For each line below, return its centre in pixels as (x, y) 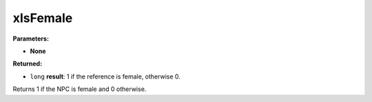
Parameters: (31, 39)
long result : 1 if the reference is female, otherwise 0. (105, 76)
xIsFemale (43, 18)
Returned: (28, 64)
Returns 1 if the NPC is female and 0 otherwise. (80, 89)
